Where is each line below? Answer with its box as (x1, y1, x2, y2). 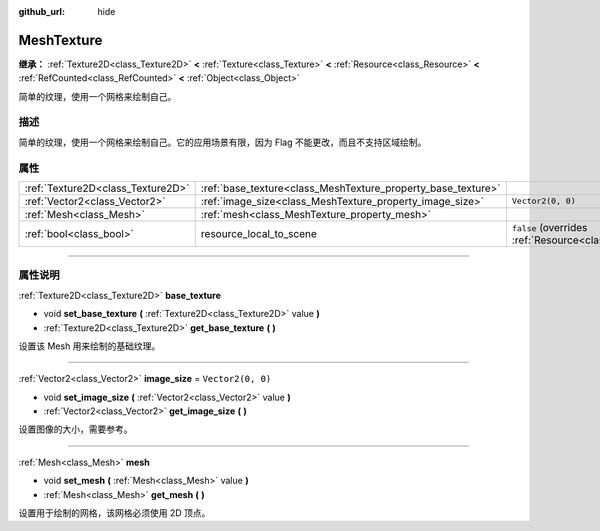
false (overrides (511, 220, 588, 234)
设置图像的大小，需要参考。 (18, 423, 133, 435)
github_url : (18, 6, 65, 17)
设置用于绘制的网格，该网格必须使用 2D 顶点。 (18, 507, 211, 519)
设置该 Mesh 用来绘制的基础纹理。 (18, 340, 161, 352)
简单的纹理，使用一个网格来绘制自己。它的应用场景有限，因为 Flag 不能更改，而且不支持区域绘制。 (18, 136, 427, 148)
